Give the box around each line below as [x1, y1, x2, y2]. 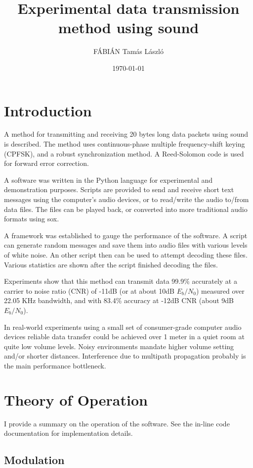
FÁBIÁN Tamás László [93, 46, 164, 56]
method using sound [58, 17, 199, 38]
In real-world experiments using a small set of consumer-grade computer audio [4, 321, 242, 332]
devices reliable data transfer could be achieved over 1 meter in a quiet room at [4, 331, 245, 342]
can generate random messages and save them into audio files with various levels [4, 240, 248, 250]
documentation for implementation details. [4, 428, 133, 438]
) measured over [196, 285, 245, 296]
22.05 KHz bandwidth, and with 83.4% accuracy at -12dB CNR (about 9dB [4, 295, 234, 306]
